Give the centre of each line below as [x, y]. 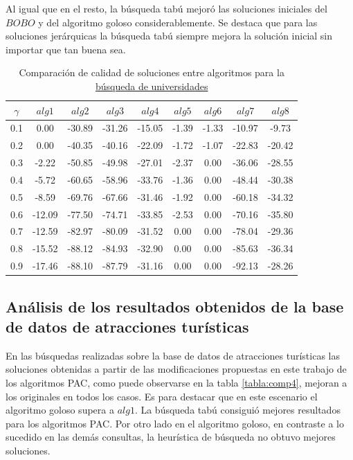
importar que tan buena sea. [66, 49]
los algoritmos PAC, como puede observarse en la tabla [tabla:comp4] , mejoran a [176, 383]
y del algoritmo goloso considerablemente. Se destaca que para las [178, 22]
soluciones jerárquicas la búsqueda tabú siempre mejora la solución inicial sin [169, 36]
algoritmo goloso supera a [60, 410]
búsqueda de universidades [152, 86]
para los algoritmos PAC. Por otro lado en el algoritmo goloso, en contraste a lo [175, 423]
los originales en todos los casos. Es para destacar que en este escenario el [162, 396]
